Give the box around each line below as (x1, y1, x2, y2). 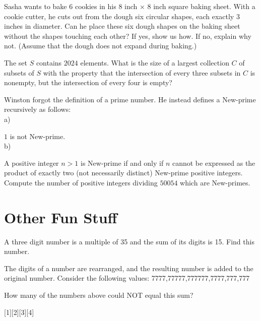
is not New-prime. (10, 131, 66, 141)
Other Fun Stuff (4, 207, 117, 227)
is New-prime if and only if (81, 157, 164, 168)
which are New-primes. (180, 177, 250, 187)
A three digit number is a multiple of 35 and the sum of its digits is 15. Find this (4, 236, 254, 246)
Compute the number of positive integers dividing (4, 177, 158, 187)
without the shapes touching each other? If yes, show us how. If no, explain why (4, 30, 251, 41)
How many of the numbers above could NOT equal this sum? (4, 290, 193, 300)
